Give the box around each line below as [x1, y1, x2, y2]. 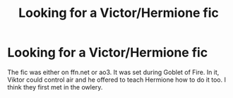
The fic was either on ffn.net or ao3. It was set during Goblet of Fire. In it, [7, 68, 220, 76]
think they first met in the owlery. [7, 82, 103, 91]
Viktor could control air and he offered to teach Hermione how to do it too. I [7, 75, 226, 84]
